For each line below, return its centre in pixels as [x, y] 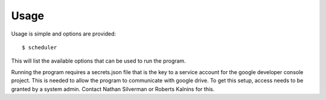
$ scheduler [40, 47]
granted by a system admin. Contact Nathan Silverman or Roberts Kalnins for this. [113, 89]
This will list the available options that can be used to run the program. [99, 61]
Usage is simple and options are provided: [64, 34]
